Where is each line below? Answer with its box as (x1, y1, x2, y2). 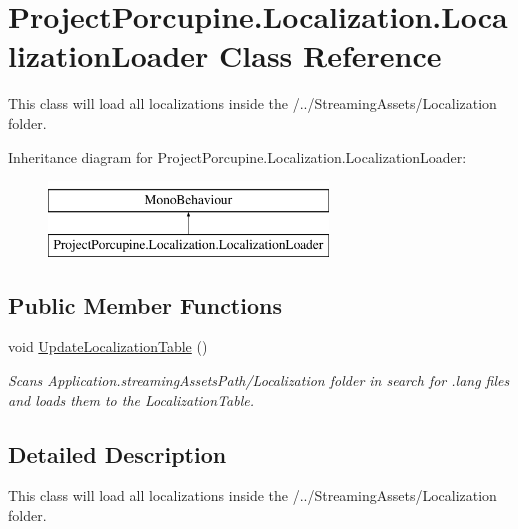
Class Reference (219, 35, 442, 76)
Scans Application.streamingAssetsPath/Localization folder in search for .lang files (8, 370, 510, 391)
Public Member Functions (8, 289, 282, 320)
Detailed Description (8, 438, 227, 469)
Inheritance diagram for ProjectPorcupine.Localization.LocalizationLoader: (8, 146, 467, 167)
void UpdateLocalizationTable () (8, 336, 208, 357)
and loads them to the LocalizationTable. (8, 389, 255, 410)
